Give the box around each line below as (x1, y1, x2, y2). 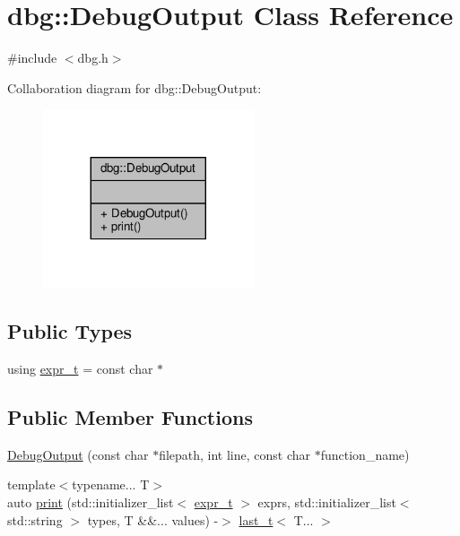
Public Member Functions (7, 402, 253, 430)
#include (7, 48, 57, 67)
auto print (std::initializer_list (7, 492, 174, 511)
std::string (7, 510, 63, 529)
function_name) (320, 445, 410, 463)
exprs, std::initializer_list (257, 492, 396, 511)
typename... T (72, 475, 150, 494)
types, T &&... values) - (87, 510, 219, 529)
